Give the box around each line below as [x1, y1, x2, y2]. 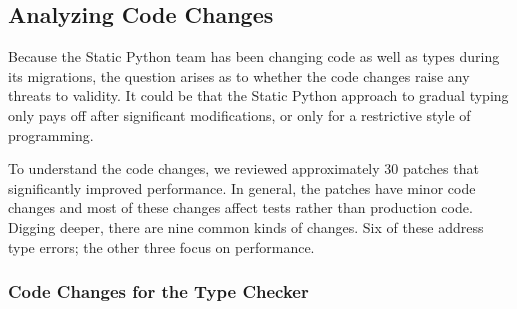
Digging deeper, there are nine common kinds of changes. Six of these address [8, 216, 484, 237]
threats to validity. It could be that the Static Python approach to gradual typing [8, 85, 509, 106]
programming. [8, 124, 94, 145]
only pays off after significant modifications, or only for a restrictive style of [8, 104, 471, 125]
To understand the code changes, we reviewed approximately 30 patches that [8, 158, 479, 179]
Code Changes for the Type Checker [8, 279, 309, 304]
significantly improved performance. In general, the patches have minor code [8, 177, 476, 198]
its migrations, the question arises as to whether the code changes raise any [8, 65, 470, 86]
